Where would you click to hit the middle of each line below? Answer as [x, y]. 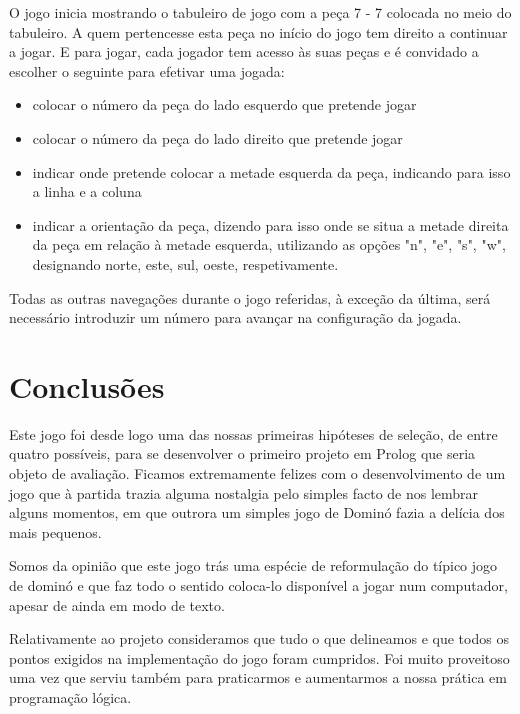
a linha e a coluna [87, 191]
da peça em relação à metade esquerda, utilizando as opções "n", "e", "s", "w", [269, 244]
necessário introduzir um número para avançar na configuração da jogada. [235, 317]
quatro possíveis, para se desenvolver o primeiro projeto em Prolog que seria [242, 453]
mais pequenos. [55, 531]
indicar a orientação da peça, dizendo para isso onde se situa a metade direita [270, 224]
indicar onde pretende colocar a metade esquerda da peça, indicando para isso [271, 171]
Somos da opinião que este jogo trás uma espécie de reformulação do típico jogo [253, 565]
